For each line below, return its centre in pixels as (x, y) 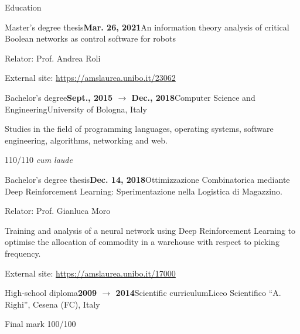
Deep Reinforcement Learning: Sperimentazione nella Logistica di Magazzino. (144, 191)
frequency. (23, 253)
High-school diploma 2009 (51, 293)
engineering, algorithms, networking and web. (86, 140)
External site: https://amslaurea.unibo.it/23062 (90, 78)
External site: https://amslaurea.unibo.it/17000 (90, 273)
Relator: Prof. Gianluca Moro (58, 211)
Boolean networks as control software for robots (90, 38)
